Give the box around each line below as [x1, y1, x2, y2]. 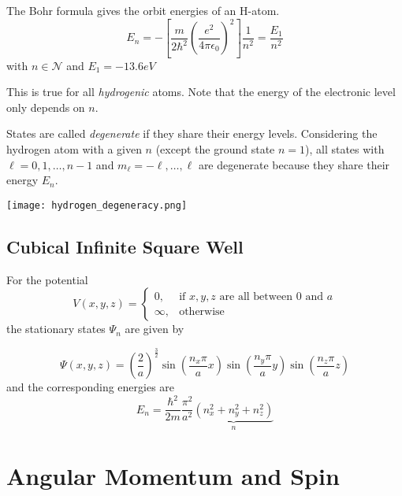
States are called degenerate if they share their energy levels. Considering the [6, 125, 378, 142]
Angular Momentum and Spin [6, 460, 340, 492]
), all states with [305, 140, 385, 157]
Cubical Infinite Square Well [6, 234, 244, 258]
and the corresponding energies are [6, 379, 175, 395]
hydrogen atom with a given [6, 140, 142, 157]
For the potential [6, 271, 88, 287]
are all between [219, 291, 293, 302]
